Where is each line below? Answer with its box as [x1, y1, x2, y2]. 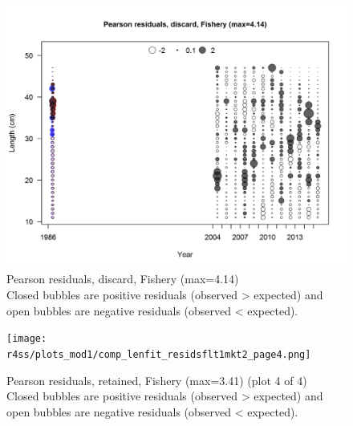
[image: [6, 333, 47, 345]
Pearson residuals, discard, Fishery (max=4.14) [6, 270, 239, 287]
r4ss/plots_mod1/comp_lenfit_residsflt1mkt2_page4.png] [6, 348, 311, 360]
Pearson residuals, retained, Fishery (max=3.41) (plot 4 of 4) [6, 371, 307, 388]
